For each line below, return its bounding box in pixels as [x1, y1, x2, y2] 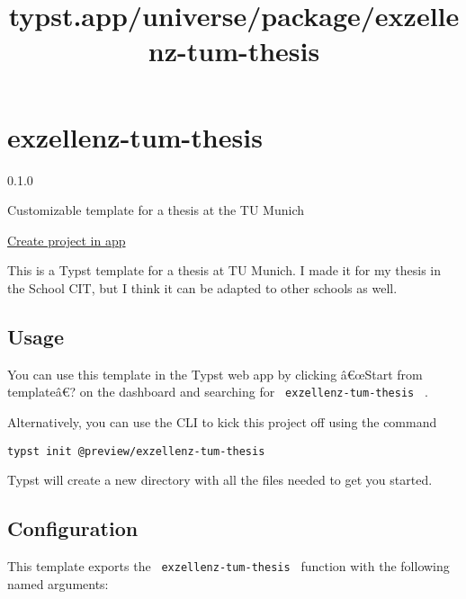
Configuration [7, 514, 139, 542]
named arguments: [7, 574, 109, 593]
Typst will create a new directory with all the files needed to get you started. [7, 470, 433, 489]
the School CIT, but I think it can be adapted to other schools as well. [7, 278, 398, 297]
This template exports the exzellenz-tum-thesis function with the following [7, 556, 450, 575]
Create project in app [7, 230, 126, 249]
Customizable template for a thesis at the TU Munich [7, 201, 305, 219]
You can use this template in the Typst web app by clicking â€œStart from [7, 364, 423, 383]
